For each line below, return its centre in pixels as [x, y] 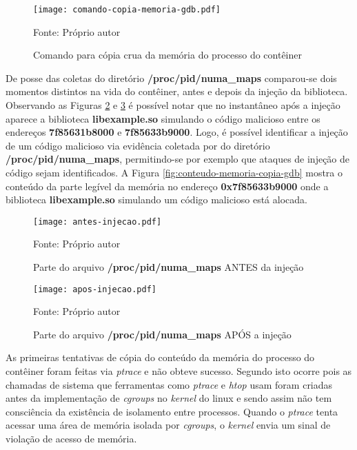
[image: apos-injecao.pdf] [95, 289]
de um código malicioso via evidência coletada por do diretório [138, 145]
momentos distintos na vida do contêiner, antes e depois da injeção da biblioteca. [177, 91]
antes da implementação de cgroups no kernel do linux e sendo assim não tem [169, 398]
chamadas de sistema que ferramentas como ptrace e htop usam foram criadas [169, 384]
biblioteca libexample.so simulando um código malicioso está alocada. [156, 200]
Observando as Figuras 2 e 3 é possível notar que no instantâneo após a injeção [173, 105]
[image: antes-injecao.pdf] [98, 222]
